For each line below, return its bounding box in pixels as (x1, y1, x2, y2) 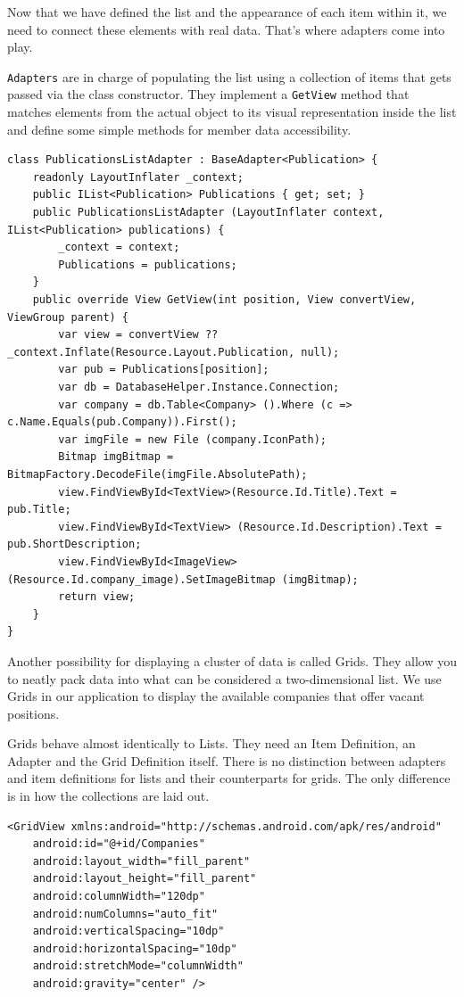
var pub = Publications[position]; (58, 363, 269, 376)
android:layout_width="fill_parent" (32, 854, 251, 868)
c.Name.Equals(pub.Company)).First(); (7, 416, 237, 429)
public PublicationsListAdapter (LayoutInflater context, (32, 206, 385, 219)
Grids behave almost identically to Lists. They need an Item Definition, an (7, 734, 416, 753)
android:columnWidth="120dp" (32, 890, 205, 903)
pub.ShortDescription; (7, 538, 142, 551)
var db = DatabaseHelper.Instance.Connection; (58, 381, 340, 393)
